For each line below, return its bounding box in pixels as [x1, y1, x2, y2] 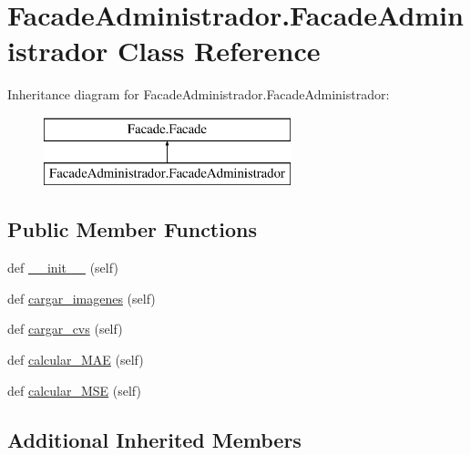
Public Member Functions [7, 215, 257, 243]
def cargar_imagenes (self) [7, 288, 156, 307]
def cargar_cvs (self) [7, 319, 123, 338]
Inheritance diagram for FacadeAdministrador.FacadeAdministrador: [7, 85, 390, 104]
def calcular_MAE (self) [7, 350, 144, 369]
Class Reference [118, 32, 321, 69]
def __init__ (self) [7, 258, 118, 277]
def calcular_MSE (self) [7, 380, 141, 399]
